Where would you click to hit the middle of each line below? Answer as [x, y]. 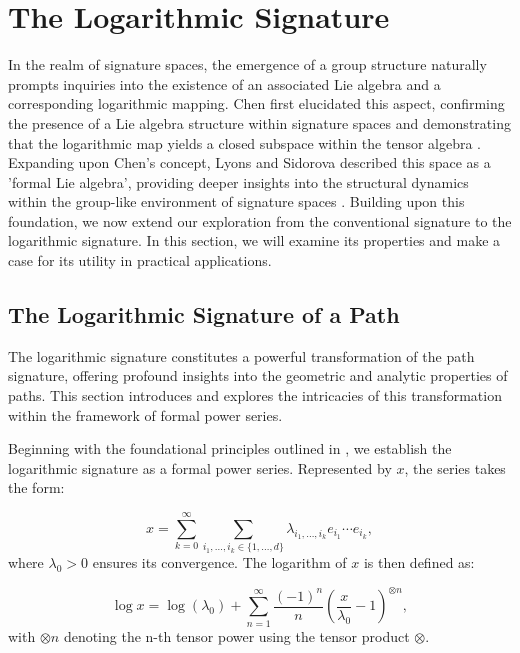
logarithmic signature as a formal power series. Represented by [200, 467]
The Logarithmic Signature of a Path [204, 314]
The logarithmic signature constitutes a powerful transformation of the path [241, 355]
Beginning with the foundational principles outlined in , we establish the [230, 448]
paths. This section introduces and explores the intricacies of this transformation [255, 395]
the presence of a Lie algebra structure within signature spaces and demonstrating [259, 122]
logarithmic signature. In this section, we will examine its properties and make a [254, 240]
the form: [36, 487]
